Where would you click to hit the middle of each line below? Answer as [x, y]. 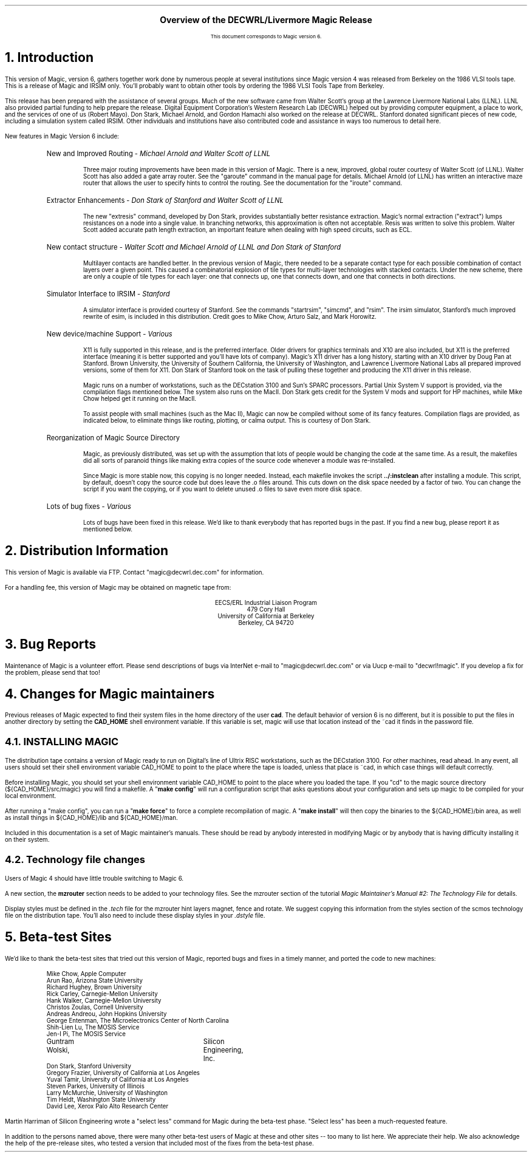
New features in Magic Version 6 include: [62, 136]
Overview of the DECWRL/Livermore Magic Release [266, 20]
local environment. [31, 796]
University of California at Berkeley [266, 616]
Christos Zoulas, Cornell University [95, 1007]
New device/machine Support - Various [109, 334]
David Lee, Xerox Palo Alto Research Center [107, 1106]
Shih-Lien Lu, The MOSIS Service [93, 1027]
